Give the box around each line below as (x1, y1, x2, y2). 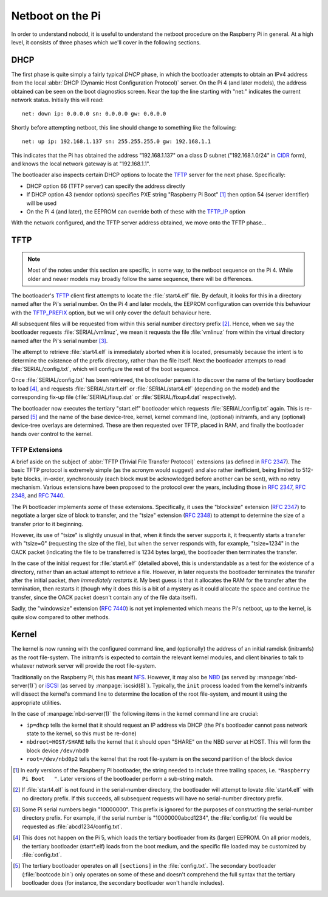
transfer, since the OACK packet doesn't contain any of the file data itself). (11, 594, 197, 601)
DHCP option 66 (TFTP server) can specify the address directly (26, 182, 185, 190)
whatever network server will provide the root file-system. (11, 662, 157, 670)
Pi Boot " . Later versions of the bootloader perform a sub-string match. (22, 775, 213, 782)
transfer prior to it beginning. (11, 520, 83, 527)
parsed (11, 413, 29, 420)
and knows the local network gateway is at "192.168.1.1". (11, 160, 151, 167)
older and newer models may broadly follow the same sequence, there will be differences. (27, 275, 253, 282)
